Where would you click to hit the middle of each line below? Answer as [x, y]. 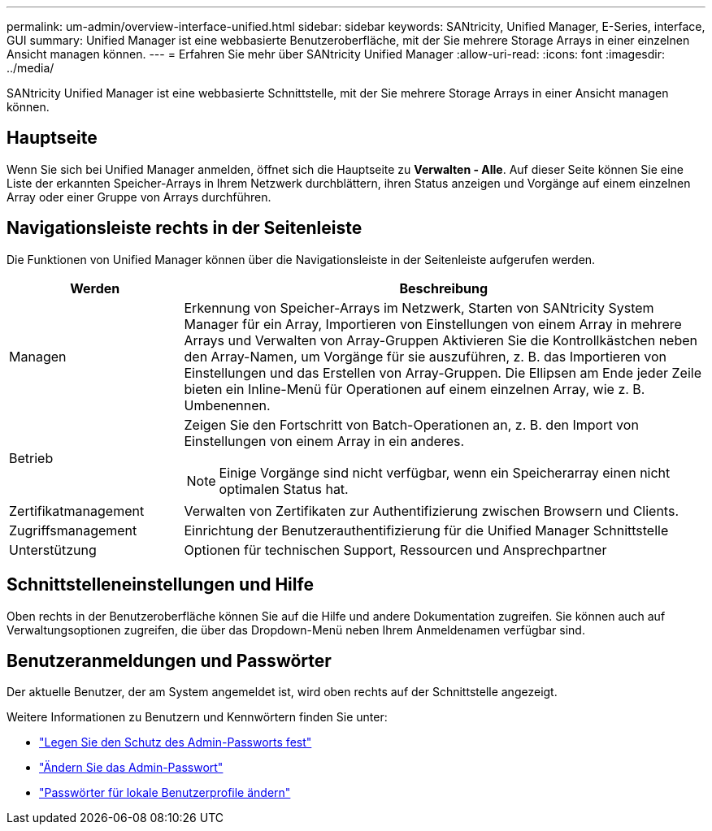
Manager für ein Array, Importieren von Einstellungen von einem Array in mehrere [433, 324]
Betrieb [31, 458]
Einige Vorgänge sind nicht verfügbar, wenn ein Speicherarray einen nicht [445, 472]
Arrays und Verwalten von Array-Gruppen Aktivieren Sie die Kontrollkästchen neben [441, 340]
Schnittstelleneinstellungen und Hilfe [160, 585]
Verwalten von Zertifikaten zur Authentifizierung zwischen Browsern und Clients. [431, 511]
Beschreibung [444, 288]
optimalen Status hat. [284, 489]
